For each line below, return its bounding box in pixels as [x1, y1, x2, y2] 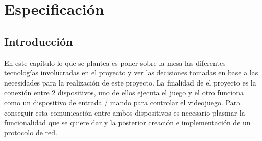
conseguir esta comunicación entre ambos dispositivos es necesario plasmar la [4, 107, 245, 118]
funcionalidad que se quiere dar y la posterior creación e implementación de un [4, 117, 251, 128]
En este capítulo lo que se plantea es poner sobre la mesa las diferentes [4, 57, 226, 68]
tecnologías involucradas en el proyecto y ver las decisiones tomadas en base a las [4, 67, 258, 78]
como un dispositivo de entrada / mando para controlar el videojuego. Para [4, 97, 241, 107]
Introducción [4, 33, 73, 49]
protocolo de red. [4, 127, 57, 137]
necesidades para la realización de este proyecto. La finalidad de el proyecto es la [4, 77, 256, 88]
